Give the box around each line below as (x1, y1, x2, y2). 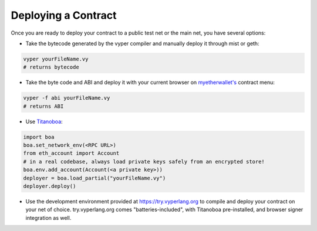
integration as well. (25, 214, 72, 221)
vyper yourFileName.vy (23, 56, 89, 62)
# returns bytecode (23, 64, 79, 70)
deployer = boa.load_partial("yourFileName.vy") (23, 175, 166, 181)
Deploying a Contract (11, 9, 117, 22)
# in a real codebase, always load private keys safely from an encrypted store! (23, 158, 265, 165)
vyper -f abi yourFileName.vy (23, 94, 110, 101)
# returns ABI (23, 103, 64, 110)
